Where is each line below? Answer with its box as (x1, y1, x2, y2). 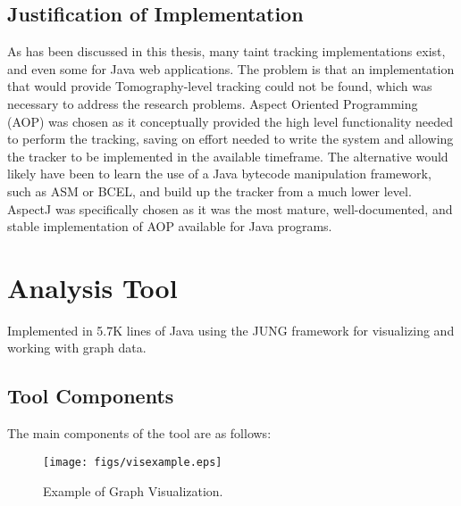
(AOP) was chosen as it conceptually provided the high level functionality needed (7, 112, 454, 130)
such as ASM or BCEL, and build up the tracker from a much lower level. (7, 181, 412, 200)
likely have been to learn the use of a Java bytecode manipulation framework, (7, 164, 432, 183)
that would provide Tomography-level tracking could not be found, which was (7, 77, 432, 95)
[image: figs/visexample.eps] (43, 455, 222, 469)
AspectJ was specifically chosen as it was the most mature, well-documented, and (7, 199, 453, 218)
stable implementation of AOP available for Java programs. (7, 217, 332, 236)
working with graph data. (7, 338, 147, 357)
